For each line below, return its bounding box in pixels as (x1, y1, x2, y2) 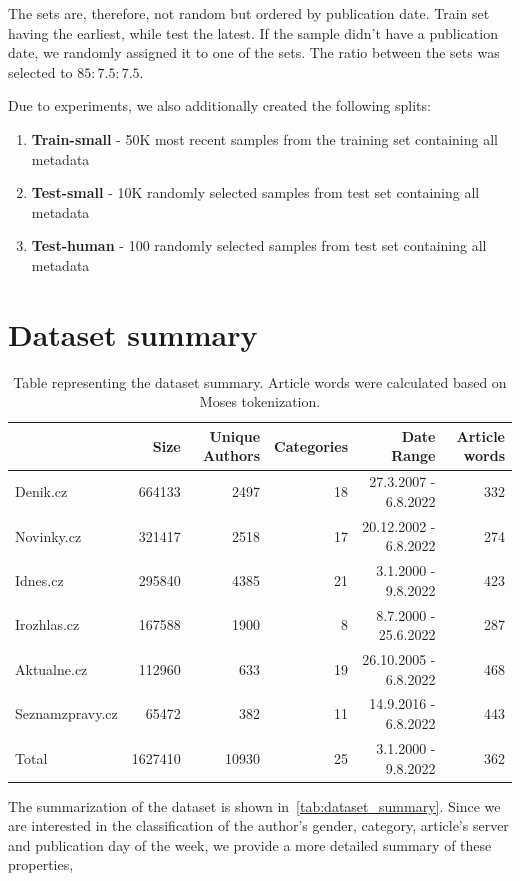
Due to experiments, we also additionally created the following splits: (8, 95, 431, 116)
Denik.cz (15, 481, 68, 502)
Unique (209, 425, 261, 446)
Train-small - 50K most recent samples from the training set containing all (31, 128, 498, 149)
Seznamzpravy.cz (15, 703, 118, 724)
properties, (8, 854, 74, 875)
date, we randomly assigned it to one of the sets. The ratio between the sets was (8, 42, 500, 63)
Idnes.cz (15, 569, 64, 590)
